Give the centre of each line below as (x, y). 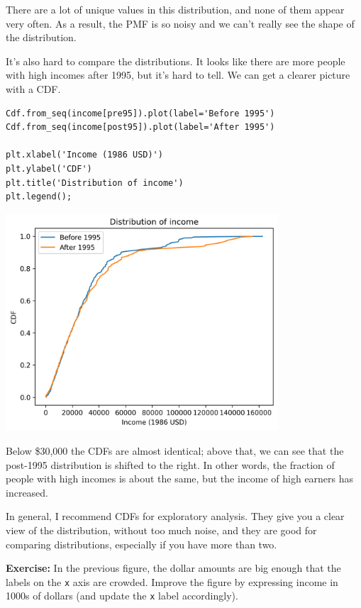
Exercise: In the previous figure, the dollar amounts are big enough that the (173, 568)
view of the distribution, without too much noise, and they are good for (161, 530)
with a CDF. (33, 88)
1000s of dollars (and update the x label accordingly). (122, 596)
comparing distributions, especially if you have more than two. (141, 544)
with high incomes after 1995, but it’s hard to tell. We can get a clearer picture (178, 75)
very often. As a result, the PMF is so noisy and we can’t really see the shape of (180, 23)
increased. (27, 492)
